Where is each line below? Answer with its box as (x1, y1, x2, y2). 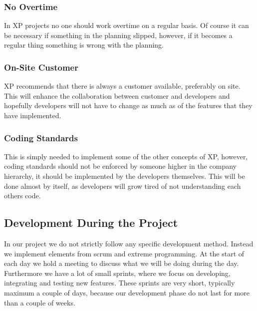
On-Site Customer (4, 61, 78, 73)
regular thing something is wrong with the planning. (4, 40, 164, 50)
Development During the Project (4, 215, 178, 230)
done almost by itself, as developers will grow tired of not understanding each (4, 180, 241, 191)
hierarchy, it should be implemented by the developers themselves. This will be (4, 171, 245, 181)
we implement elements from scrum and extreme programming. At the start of (4, 248, 245, 258)
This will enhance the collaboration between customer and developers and (4, 90, 230, 101)
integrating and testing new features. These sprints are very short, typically (4, 277, 235, 288)
